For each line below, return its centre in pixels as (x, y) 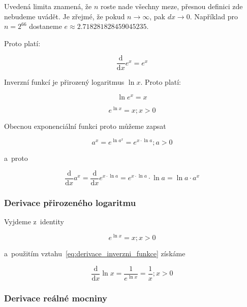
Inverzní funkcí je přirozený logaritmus (64, 82)
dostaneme (45, 26)
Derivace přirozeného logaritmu (70, 202)
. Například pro (214, 16)
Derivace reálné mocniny (56, 298)
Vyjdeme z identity (34, 221)
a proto (16, 158)
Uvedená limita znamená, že (48, 6)
